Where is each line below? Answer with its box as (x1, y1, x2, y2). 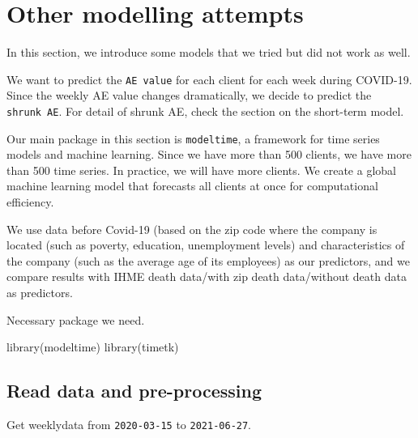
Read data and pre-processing (6, 378, 262, 403)
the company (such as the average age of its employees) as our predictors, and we (6, 252, 410, 269)
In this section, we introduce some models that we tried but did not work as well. (6, 44, 411, 61)
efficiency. (6, 193, 54, 210)
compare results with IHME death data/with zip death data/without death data (6, 268, 407, 285)
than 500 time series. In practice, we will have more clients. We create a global (6, 161, 396, 178)
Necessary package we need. (6, 311, 145, 328)
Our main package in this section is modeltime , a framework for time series (6, 130, 380, 147)
